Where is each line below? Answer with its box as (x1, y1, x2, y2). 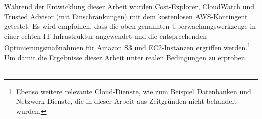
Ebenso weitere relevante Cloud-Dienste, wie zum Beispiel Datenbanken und (16, 86, 251, 96)
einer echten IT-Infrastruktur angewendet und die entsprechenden (4, 30, 207, 41)
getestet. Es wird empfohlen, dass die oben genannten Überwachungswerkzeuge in (4, 21, 256, 31)
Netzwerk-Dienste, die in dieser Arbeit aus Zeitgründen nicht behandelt (16, 96, 237, 106)
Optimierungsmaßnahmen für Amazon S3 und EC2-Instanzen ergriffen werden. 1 (4, 41, 251, 53)
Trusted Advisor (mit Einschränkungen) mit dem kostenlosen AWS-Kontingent (4, 11, 248, 21)
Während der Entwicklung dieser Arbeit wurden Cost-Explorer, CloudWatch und (4, 1, 255, 11)
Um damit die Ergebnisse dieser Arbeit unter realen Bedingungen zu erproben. (4, 52, 247, 62)
